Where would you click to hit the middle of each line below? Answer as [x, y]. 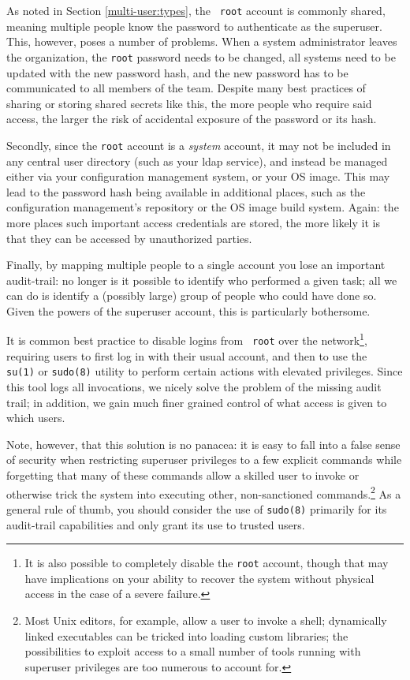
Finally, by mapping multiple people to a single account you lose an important [196, 265]
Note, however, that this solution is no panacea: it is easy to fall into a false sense [203, 444]
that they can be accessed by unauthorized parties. [129, 238]
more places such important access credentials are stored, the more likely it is [193, 222]
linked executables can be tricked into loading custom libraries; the [186, 635]
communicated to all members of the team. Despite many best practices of [186, 88]
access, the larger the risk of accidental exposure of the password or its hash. [192, 119]
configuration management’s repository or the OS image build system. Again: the [203, 207]
